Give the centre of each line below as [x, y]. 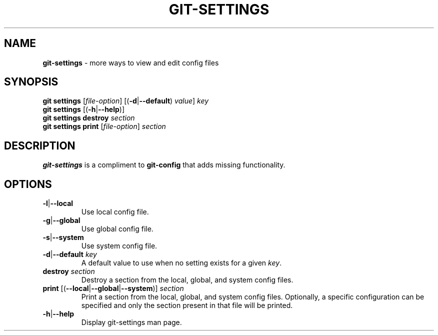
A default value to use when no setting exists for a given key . [181, 263]
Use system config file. [119, 246]
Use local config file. [115, 212]
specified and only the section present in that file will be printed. [187, 305]
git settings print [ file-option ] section [104, 126]
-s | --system [63, 237]
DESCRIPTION [40, 145]
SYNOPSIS [31, 82]
